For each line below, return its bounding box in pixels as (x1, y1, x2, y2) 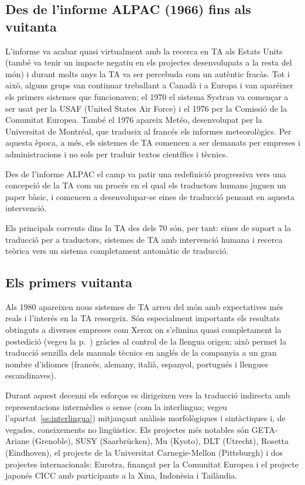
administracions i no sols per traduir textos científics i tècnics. (5, 147, 228, 160)
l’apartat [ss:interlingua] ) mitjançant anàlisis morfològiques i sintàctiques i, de (5, 412, 286, 424)
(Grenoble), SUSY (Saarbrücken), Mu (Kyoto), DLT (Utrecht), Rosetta (32, 435, 289, 447)
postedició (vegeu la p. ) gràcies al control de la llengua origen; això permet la (5, 335, 287, 347)
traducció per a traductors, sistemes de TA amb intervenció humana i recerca (5, 233, 283, 245)
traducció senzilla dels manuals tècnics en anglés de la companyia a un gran (5, 346, 277, 359)
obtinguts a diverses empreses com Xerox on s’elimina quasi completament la (5, 324, 282, 336)
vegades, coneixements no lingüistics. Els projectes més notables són (5, 423, 249, 435)
